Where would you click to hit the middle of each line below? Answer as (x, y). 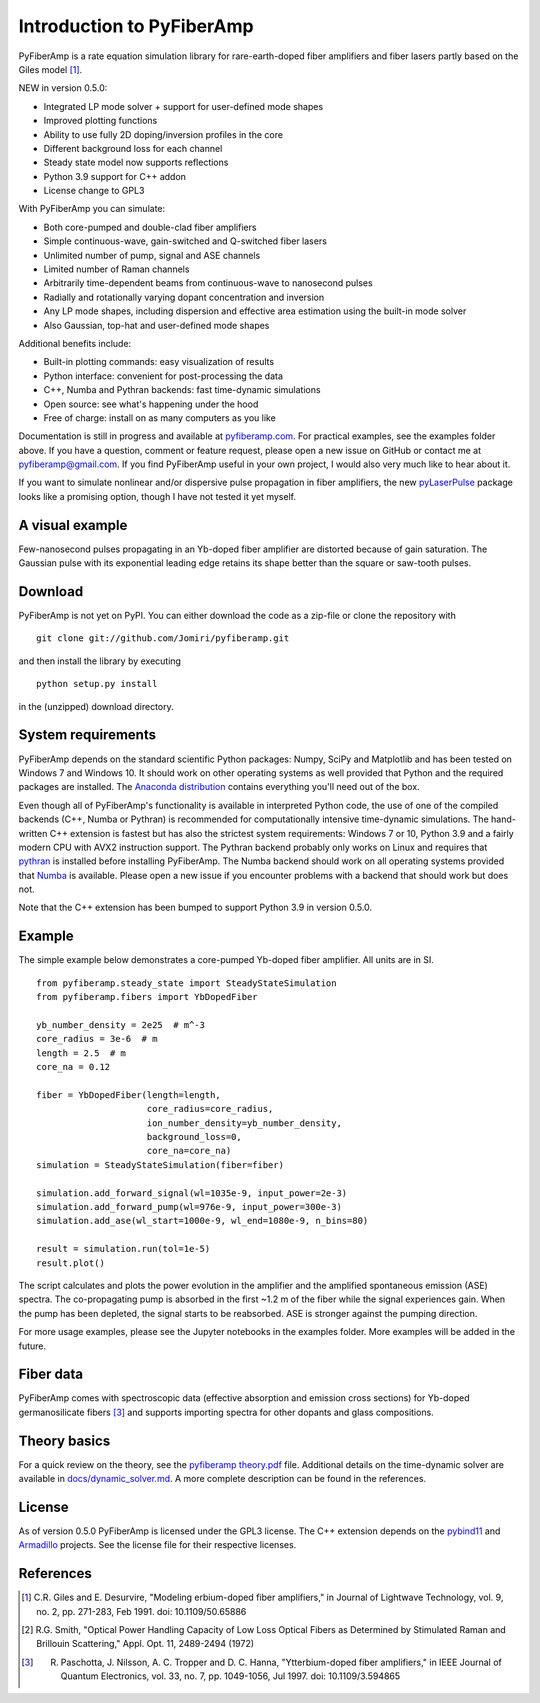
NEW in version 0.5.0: (63, 88)
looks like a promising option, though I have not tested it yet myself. (157, 496)
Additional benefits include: (75, 343)
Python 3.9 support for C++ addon (115, 176)
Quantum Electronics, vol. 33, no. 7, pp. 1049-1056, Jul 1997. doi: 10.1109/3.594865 (230, 1676)
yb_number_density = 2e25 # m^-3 (120, 1024)
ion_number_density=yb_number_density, (244, 1123)
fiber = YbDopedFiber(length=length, (129, 1094)
